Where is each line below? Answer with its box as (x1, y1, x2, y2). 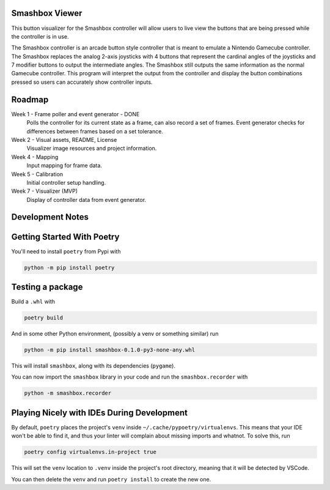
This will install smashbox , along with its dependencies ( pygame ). (11, 362, 175, 369)
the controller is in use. (11, 32, 69, 40)
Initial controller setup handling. (26, 179, 106, 186)
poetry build (24, 314, 64, 321)
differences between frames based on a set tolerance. (26, 127, 163, 135)
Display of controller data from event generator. (26, 196, 147, 203)
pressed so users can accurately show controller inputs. (11, 78, 153, 86)
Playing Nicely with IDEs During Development (11, 407, 188, 418)
